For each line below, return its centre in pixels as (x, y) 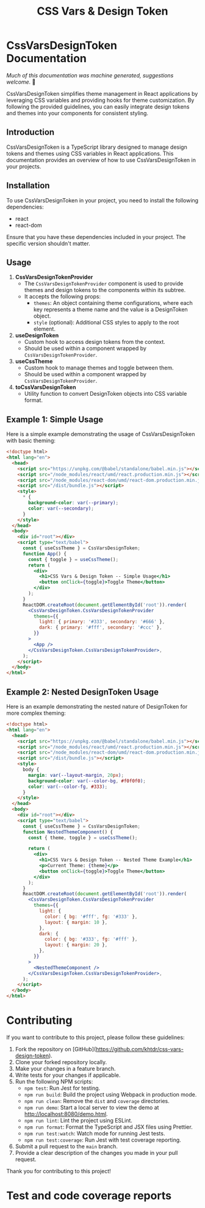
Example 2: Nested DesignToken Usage (82, 692)
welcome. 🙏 (21, 82)
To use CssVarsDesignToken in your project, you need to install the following (103, 200)
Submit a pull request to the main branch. (66, 1146)
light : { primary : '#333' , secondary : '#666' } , (102, 622)
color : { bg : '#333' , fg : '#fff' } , (91, 939)
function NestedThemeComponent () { (68, 832)
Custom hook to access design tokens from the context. (95, 342)
